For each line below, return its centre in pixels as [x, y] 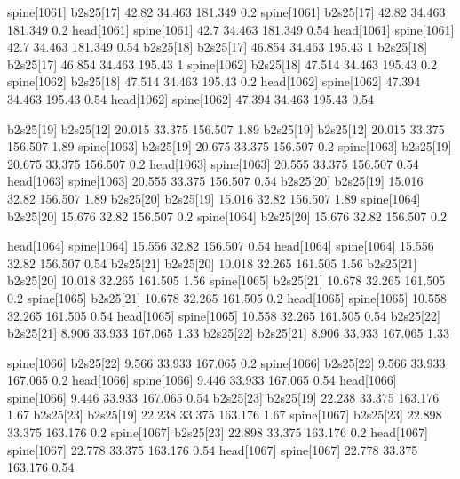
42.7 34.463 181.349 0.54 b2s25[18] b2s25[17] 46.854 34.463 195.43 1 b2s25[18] [218, 47]
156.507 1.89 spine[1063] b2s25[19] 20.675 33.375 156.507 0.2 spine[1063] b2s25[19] [230, 146]
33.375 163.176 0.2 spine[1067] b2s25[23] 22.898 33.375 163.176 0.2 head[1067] [218, 432]
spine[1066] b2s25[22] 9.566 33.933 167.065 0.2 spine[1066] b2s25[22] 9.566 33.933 [226, 362]
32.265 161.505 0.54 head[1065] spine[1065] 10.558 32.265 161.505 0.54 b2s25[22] [224, 315]
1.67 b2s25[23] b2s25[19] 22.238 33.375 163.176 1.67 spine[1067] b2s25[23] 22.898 [225, 415]
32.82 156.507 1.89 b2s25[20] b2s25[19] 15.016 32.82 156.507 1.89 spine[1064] [214, 198]
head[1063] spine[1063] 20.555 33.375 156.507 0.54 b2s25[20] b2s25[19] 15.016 [215, 181]
